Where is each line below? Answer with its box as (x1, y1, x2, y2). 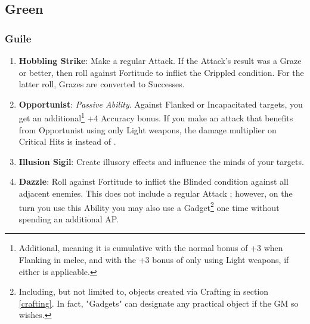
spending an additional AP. (18, 212, 119, 225)
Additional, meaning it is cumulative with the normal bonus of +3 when (18, 242, 283, 254)
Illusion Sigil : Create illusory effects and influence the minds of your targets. (18, 155, 304, 167)
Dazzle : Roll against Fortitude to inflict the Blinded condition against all (18, 175, 289, 188)
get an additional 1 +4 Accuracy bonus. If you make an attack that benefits (18, 110, 293, 124)
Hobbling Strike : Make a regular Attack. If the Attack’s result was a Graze (18, 54, 302, 66)
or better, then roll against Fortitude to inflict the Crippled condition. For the (18, 66, 304, 78)
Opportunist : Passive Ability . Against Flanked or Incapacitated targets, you (18, 97, 303, 110)
